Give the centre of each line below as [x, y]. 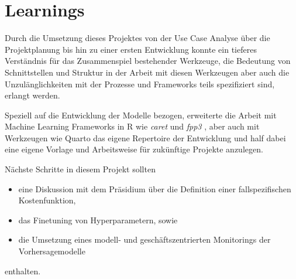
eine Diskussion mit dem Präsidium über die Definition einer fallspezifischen [155, 188]
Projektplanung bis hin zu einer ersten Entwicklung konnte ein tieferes [131, 49]
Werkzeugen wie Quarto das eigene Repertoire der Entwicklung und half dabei [145, 137]
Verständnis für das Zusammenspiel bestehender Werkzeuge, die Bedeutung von [148, 61]
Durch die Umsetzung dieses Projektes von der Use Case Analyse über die [137, 38]
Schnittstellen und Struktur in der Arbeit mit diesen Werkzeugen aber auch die [147, 72]
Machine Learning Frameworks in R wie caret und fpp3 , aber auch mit [132, 126]
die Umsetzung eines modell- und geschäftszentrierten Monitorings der [144, 239]
